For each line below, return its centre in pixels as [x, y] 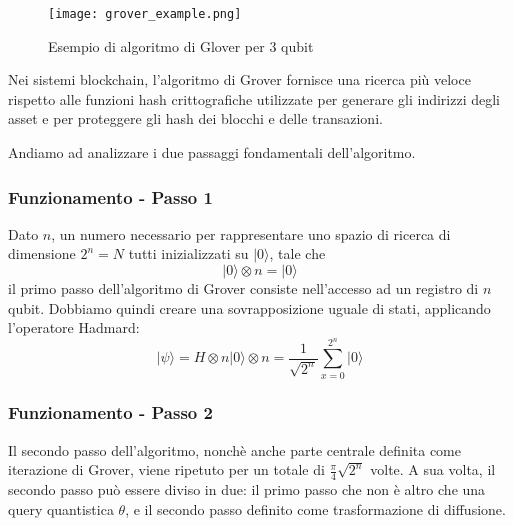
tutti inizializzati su [188, 253]
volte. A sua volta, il [433, 469]
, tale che [297, 253]
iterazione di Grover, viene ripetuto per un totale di [166, 469]
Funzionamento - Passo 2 [110, 412]
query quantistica [61, 508]
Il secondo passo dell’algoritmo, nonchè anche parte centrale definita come [234, 449]
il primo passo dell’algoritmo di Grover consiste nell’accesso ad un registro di [243, 288]
